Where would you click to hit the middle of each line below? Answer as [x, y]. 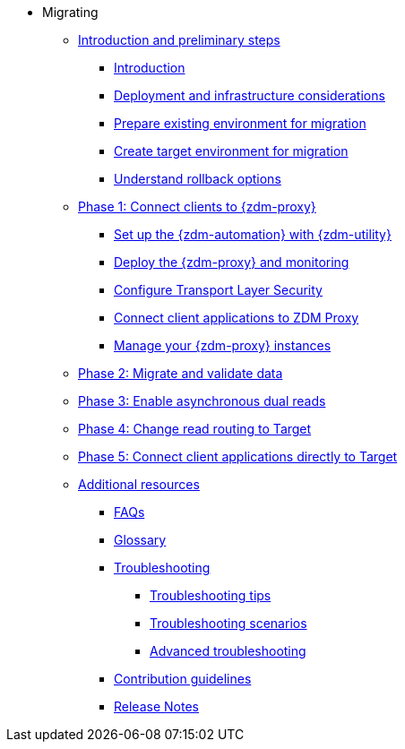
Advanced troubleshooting [228, 651]
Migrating [70, 12]
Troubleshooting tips [211, 595]
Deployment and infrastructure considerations [250, 95]
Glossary [140, 540]
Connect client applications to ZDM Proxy [237, 318]
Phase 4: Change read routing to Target [195, 429]
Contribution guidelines [183, 679]
